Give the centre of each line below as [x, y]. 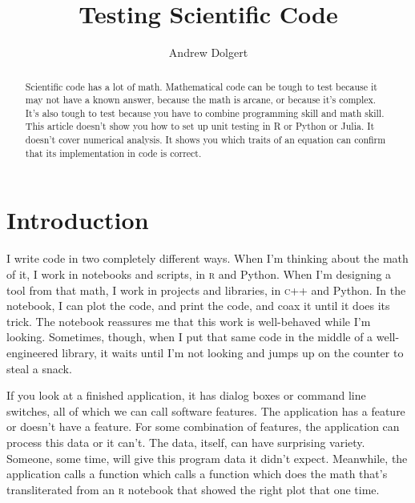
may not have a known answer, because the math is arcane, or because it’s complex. [201, 100]
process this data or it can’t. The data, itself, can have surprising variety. [186, 442]
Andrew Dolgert [208, 52]
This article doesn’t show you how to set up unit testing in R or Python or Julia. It [200, 126]
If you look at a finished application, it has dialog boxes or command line [186, 395]
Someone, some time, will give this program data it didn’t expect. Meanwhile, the [207, 458]
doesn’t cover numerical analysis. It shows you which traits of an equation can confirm [205, 140]
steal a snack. [39, 368]
